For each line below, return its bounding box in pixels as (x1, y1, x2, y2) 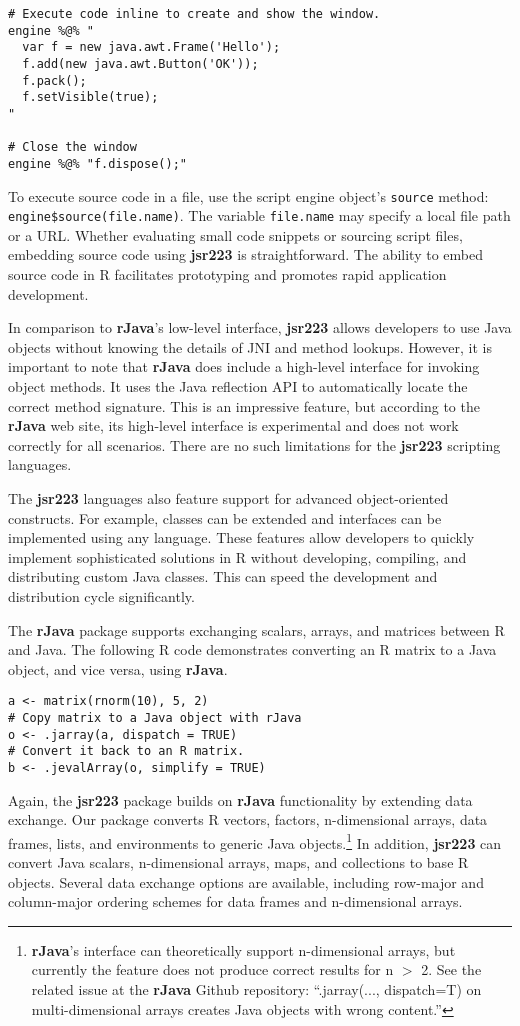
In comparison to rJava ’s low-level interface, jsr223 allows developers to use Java (8, 317, 512, 338)
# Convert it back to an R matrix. (8, 744, 245, 759)
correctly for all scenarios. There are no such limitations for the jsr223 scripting (8, 434, 501, 455)
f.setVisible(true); (22, 90, 159, 105)
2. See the (421, 959, 482, 980)
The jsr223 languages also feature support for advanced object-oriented (8, 488, 449, 508)
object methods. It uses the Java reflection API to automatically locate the (8, 376, 468, 397)
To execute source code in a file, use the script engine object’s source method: (8, 185, 489, 206)
